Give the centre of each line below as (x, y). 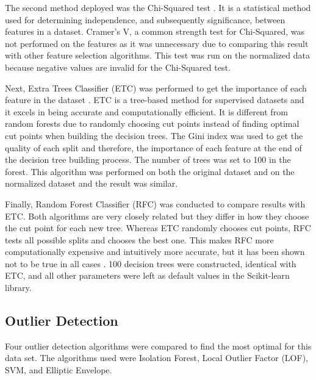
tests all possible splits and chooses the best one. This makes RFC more (139, 239)
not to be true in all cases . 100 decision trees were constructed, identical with (151, 263)
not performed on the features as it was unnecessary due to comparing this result (157, 43)
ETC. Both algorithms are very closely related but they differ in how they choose (157, 216)
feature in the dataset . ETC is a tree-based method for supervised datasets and (155, 100)
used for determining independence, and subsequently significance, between (145, 19)
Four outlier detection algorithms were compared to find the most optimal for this (158, 346)
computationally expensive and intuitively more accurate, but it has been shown (155, 252)
